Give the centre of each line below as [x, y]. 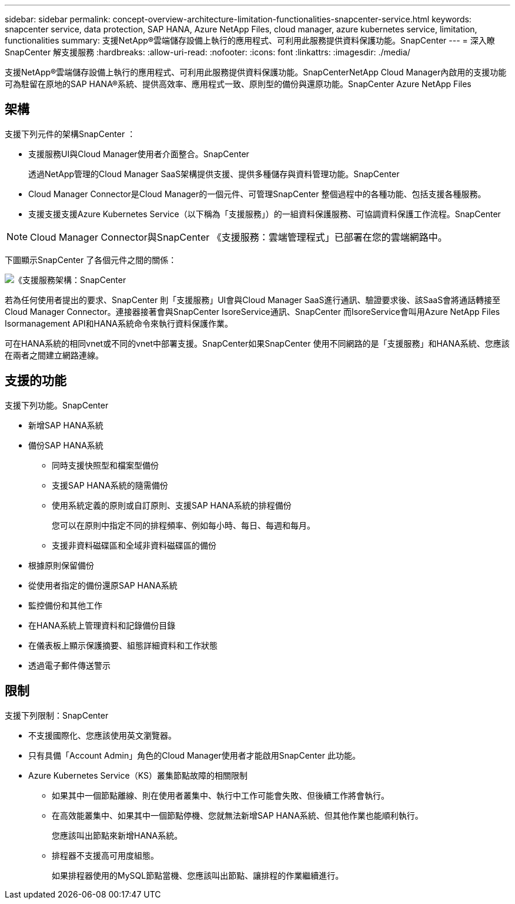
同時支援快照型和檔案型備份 [105, 465]
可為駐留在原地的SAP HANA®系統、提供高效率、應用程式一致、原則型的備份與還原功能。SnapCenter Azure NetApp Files [238, 84]
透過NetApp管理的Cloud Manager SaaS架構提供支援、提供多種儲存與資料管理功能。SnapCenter [214, 174]
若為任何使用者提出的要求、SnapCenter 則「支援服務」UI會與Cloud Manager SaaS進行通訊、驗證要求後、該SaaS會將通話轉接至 [253, 300]
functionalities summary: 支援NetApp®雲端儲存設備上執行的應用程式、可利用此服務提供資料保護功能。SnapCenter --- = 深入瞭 [250, 40]
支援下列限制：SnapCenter [57, 715]
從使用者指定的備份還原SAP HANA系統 [103, 585]
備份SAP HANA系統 [66, 445]
